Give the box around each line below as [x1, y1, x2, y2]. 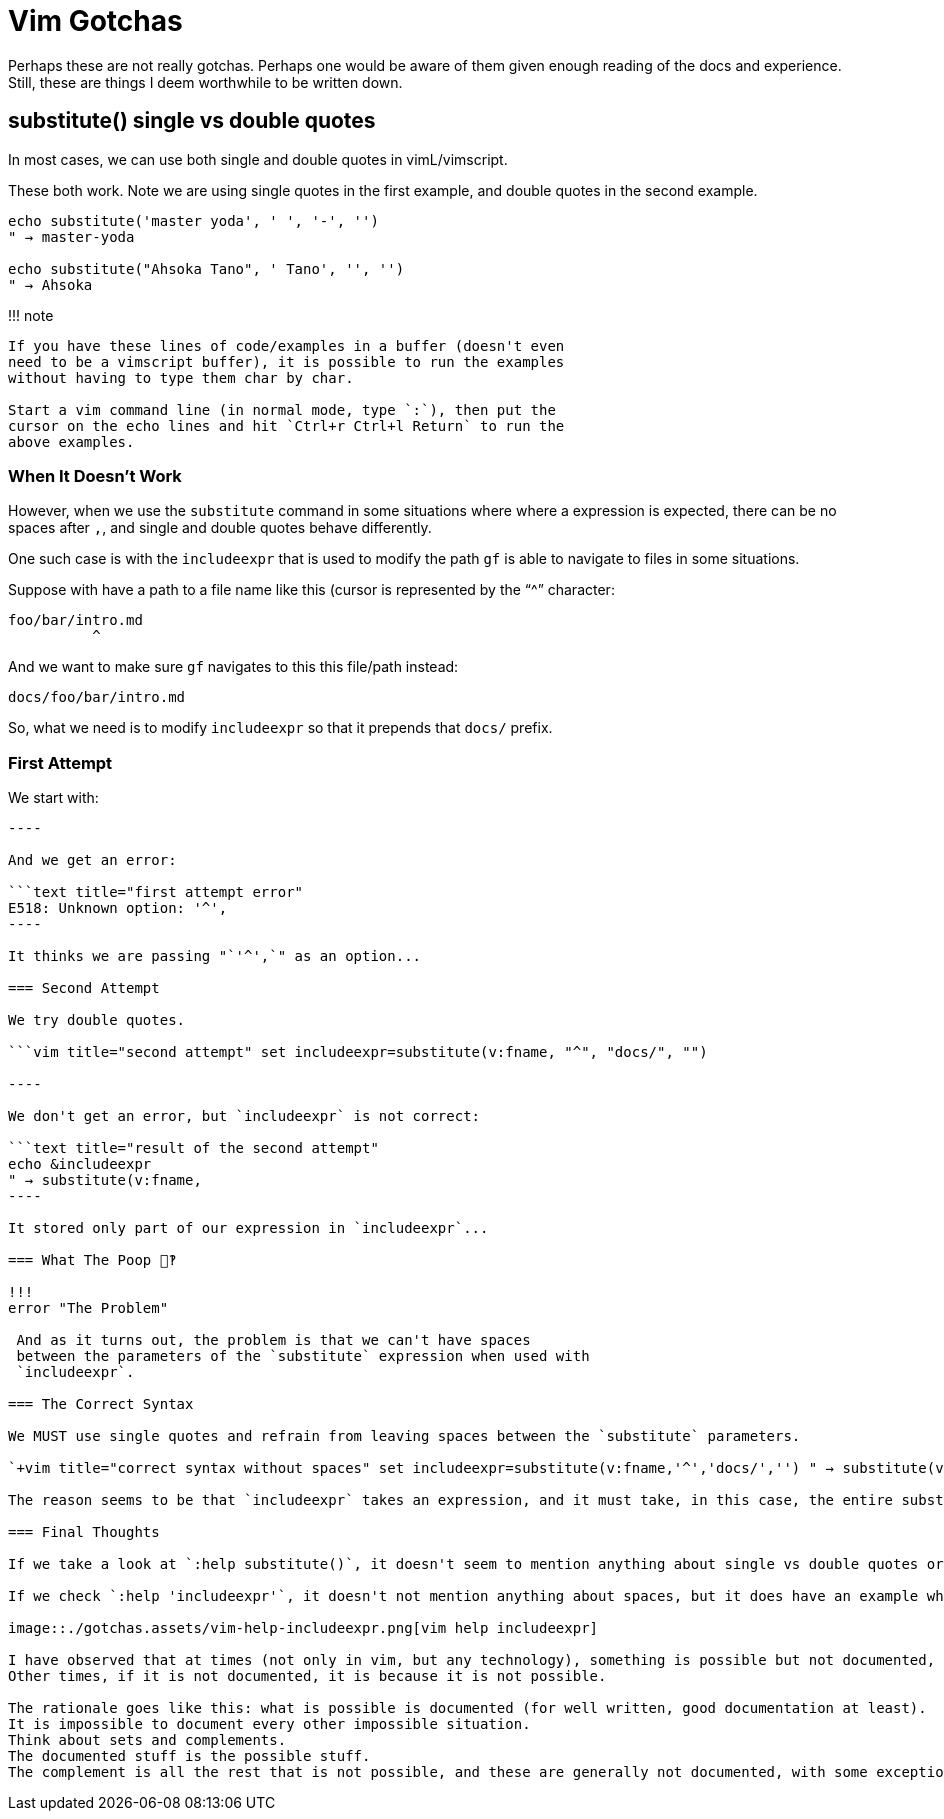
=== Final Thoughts [8, 1524, 160, 1541]
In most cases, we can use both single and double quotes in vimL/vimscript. [8, 150, 508, 168]
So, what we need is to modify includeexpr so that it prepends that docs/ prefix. [8, 719, 553, 737]
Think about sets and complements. [8, 1732, 287, 1749]
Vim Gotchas [8, 4, 183, 38]
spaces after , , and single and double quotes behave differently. [8, 519, 432, 537]
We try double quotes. [8, 1012, 186, 1029]
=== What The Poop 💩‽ [8, 1252, 177, 1269]
